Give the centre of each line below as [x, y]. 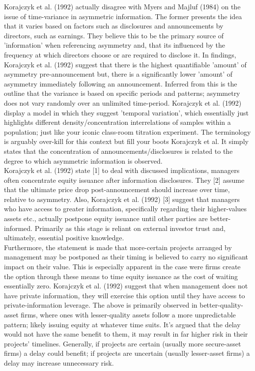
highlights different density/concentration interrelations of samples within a [117, 122]
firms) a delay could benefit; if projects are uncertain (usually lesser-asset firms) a [127, 353]
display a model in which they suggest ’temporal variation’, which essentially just [126, 112]
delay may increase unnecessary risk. [59, 362]
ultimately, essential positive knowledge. [64, 238]
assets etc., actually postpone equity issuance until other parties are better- [117, 218]
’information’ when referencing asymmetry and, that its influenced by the [114, 45]
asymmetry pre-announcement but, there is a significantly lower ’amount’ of [118, 74]
